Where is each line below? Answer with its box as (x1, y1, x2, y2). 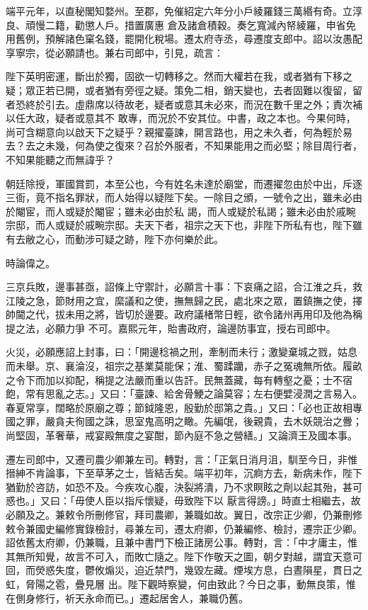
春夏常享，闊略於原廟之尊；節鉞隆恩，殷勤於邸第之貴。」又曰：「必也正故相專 (6, 400, 362, 414)
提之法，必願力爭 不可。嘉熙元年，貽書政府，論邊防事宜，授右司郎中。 (6, 320, 336, 335)
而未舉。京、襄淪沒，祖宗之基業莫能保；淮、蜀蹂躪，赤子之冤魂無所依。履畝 (6, 358, 362, 373)
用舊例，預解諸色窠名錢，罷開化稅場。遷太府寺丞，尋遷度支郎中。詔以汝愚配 (6, 31, 362, 46)
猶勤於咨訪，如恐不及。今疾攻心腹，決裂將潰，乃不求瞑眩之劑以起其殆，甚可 (6, 479, 362, 494)
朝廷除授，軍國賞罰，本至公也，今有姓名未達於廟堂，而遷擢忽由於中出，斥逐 (6, 176, 362, 191)
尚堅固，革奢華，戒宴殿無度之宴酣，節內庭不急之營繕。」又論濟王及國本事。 (6, 428, 357, 443)
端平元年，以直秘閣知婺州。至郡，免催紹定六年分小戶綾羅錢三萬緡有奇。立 (6, 4, 352, 18)
